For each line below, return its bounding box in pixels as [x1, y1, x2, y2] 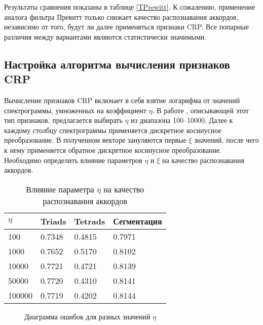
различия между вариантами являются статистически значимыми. [4, 31, 207, 42]
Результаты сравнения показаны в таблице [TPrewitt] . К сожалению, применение [4, 2, 255, 12]
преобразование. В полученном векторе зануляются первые [4, 135, 186, 145]
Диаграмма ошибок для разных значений [24, 311, 151, 321]
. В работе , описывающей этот [152, 105, 249, 115]
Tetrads [74, 215, 105, 227]
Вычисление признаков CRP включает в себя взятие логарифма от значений [4, 94, 240, 105]
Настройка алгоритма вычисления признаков [4, 56, 230, 72]
